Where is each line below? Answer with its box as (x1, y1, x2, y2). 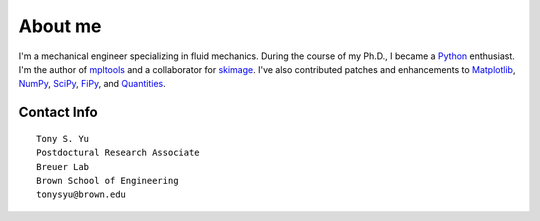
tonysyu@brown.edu (36, 189, 127, 200)
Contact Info (18, 104, 99, 121)
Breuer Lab (36, 161, 90, 172)
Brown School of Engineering (36, 175, 179, 186)
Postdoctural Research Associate (36, 147, 200, 159)
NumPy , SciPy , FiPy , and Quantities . (18, 78, 166, 90)
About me (18, 15, 102, 37)
